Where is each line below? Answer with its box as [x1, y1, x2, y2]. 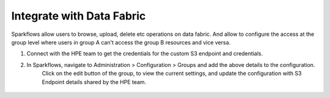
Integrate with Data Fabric [11, 9, 146, 23]
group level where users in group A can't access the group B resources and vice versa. [11, 38, 231, 46]
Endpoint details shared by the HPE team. [42, 78, 147, 85]
